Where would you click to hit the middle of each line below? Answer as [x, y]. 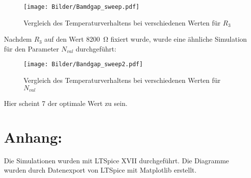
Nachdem [18, 39]
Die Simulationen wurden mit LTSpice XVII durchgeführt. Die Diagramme [117, 160]
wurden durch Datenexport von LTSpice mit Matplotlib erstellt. [100, 170]
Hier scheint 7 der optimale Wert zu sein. [66, 103]
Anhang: [33, 137]
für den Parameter [32, 48]
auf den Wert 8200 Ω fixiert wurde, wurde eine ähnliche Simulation [146, 39]
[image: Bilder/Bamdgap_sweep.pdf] [82, 7]
